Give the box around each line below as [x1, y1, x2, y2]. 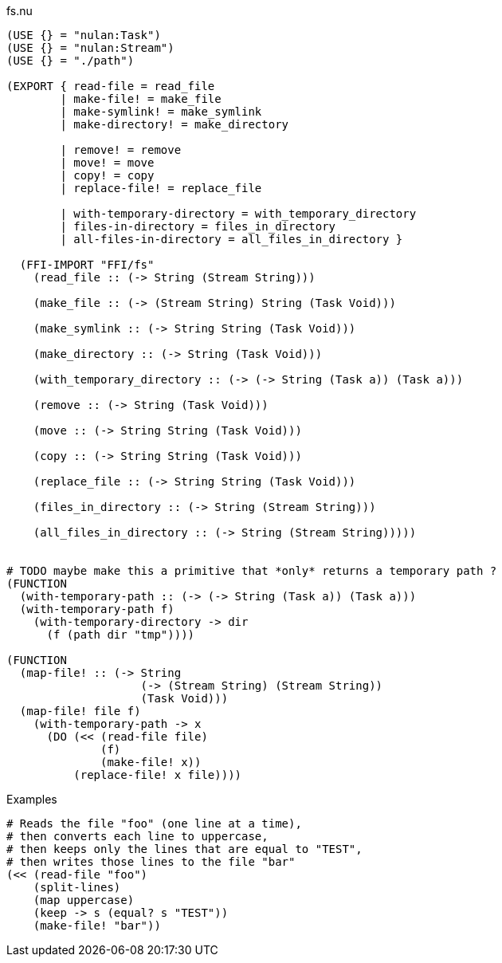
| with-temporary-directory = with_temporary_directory [60, 207, 417, 220]
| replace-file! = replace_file [60, 182, 262, 195]
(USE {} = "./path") [6, 54, 135, 67]
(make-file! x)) [100, 756, 202, 768]
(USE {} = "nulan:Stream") [6, 41, 175, 54]
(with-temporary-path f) [19, 603, 175, 615]
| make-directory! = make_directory [60, 118, 289, 131]
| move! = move [60, 156, 155, 169]
